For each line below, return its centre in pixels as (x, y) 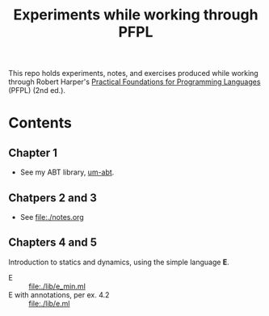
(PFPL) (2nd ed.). (37, 91)
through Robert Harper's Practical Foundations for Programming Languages (134, 82)
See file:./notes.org (52, 217)
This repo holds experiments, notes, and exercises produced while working (133, 74)
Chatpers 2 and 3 (53, 198)
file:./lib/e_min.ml (57, 286)
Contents (40, 123)
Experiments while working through (136, 15)
